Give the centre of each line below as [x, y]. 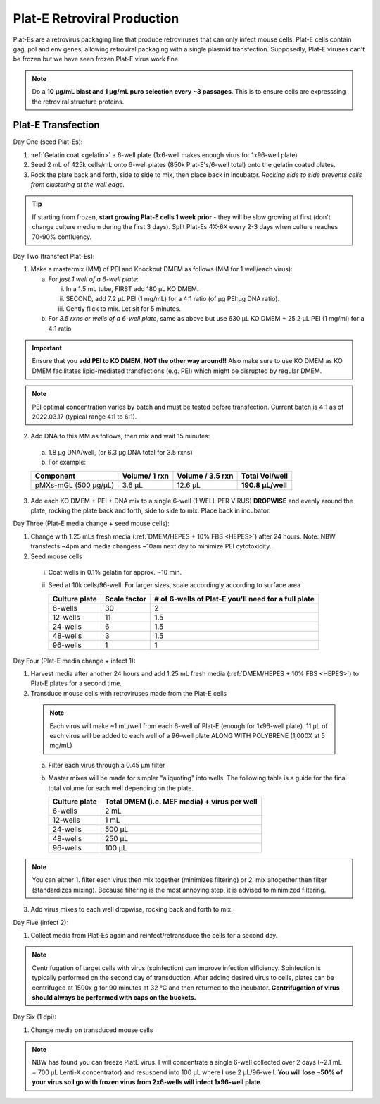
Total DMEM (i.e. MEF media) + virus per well [181, 802]
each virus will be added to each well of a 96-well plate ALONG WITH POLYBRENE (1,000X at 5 [187, 736]
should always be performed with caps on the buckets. [114, 997]
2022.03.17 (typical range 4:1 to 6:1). [84, 417]
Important [47, 348]
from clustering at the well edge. [78, 184]
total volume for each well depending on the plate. [121, 788]
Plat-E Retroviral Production [96, 18]
